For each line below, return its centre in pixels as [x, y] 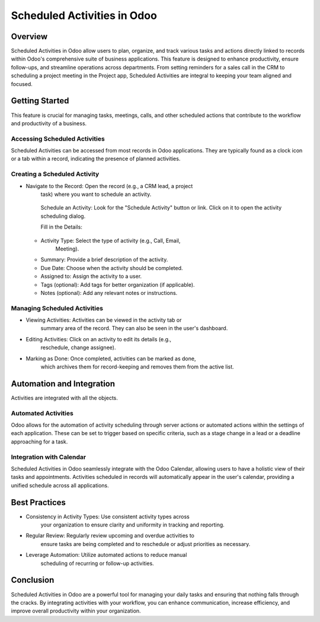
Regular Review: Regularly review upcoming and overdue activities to [110, 536]
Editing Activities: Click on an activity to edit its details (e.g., [99, 339]
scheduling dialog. [63, 216]
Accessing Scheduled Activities [58, 138]
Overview [29, 37]
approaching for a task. [39, 442]
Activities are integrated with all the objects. [65, 398]
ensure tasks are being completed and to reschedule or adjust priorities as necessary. [145, 544]
